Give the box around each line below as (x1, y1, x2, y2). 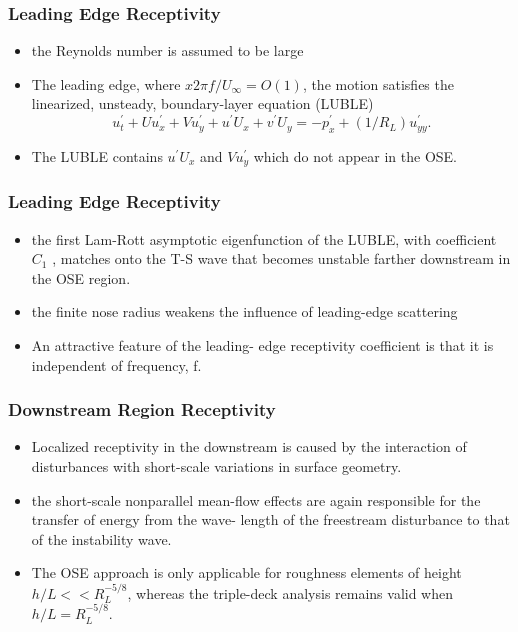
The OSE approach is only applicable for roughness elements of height (31, 562, 462, 583)
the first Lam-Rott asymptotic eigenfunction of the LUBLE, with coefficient (31, 228, 497, 249)
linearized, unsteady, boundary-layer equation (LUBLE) (31, 93, 374, 114)
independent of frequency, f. (31, 354, 202, 375)
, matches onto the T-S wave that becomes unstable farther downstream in (52, 248, 511, 269)
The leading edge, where (31, 73, 181, 94)
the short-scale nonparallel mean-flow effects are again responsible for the (31, 489, 481, 510)
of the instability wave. (31, 528, 172, 549)
